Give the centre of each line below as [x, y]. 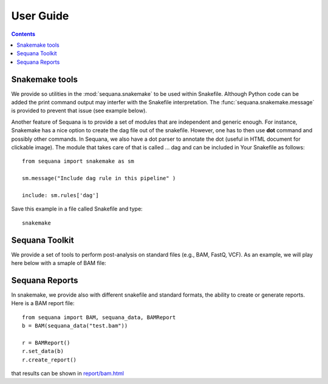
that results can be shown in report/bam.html [68, 374]
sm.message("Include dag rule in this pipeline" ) [99, 178]
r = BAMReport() [46, 342]
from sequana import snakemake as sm [78, 161]
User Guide [40, 16]
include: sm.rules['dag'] [61, 195]
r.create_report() [50, 360]
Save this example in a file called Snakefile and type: [77, 209]
